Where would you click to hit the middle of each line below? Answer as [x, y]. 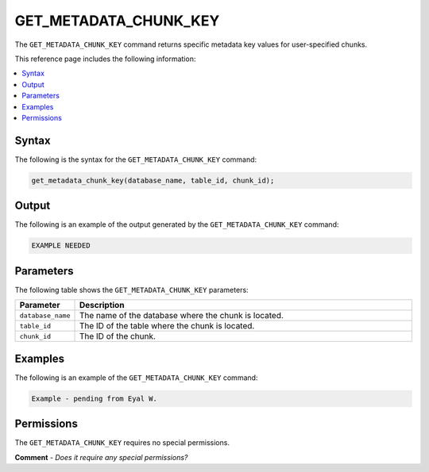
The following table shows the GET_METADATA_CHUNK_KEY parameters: [132, 290]
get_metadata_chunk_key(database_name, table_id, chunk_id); [153, 180]
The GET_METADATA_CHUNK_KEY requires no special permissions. [122, 443]
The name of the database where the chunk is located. [181, 316]
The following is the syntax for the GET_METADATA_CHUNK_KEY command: [136, 159]
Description [102, 305]
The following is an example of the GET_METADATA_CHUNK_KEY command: [136, 378]
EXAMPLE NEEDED [61, 246]
